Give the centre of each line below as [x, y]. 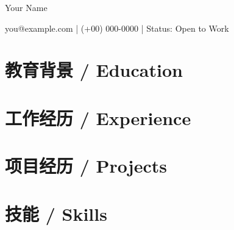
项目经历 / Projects [86, 166]
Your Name [26, 7]
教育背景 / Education [94, 70]
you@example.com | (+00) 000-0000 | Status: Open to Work [117, 28]
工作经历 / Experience [98, 117]
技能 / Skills [56, 213]
